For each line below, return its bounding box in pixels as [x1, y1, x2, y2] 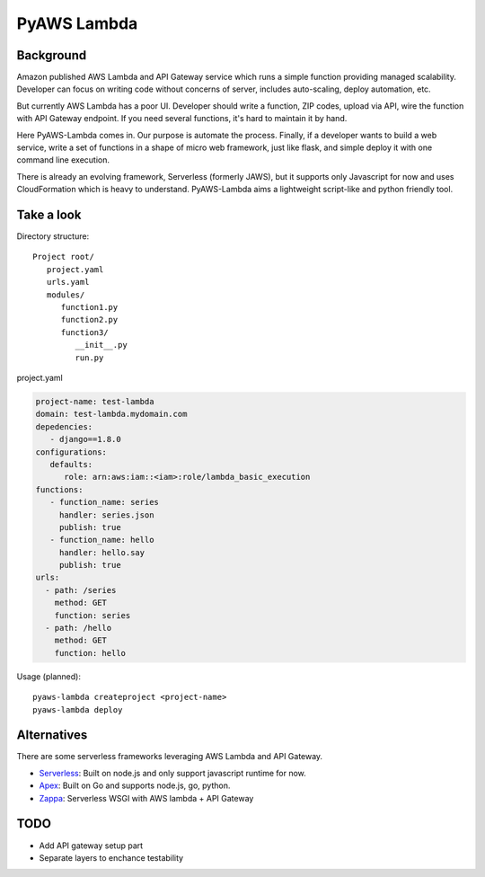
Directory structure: [16, 231, 90, 242]
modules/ [46, 289, 85, 300]
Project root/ [32, 252, 94, 262]
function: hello [54, 648, 126, 658]
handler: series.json [58, 509, 154, 520]
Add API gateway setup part [39, 840, 144, 851]
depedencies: [35, 421, 93, 431]
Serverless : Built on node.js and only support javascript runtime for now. [39, 767, 307, 778]
